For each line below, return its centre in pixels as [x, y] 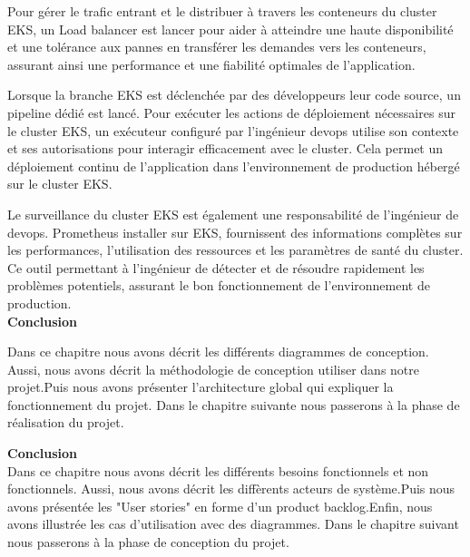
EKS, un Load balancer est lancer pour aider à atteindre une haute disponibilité [230, 29]
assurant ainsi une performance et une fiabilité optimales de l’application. [211, 64]
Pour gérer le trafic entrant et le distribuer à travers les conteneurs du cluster [222, 11]
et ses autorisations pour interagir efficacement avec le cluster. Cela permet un [225, 148]
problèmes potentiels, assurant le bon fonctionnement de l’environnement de [219, 285]
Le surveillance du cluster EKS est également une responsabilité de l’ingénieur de [233, 214]
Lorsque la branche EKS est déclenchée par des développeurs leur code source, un [234, 95]
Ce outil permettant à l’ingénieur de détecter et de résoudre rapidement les [216, 267]
